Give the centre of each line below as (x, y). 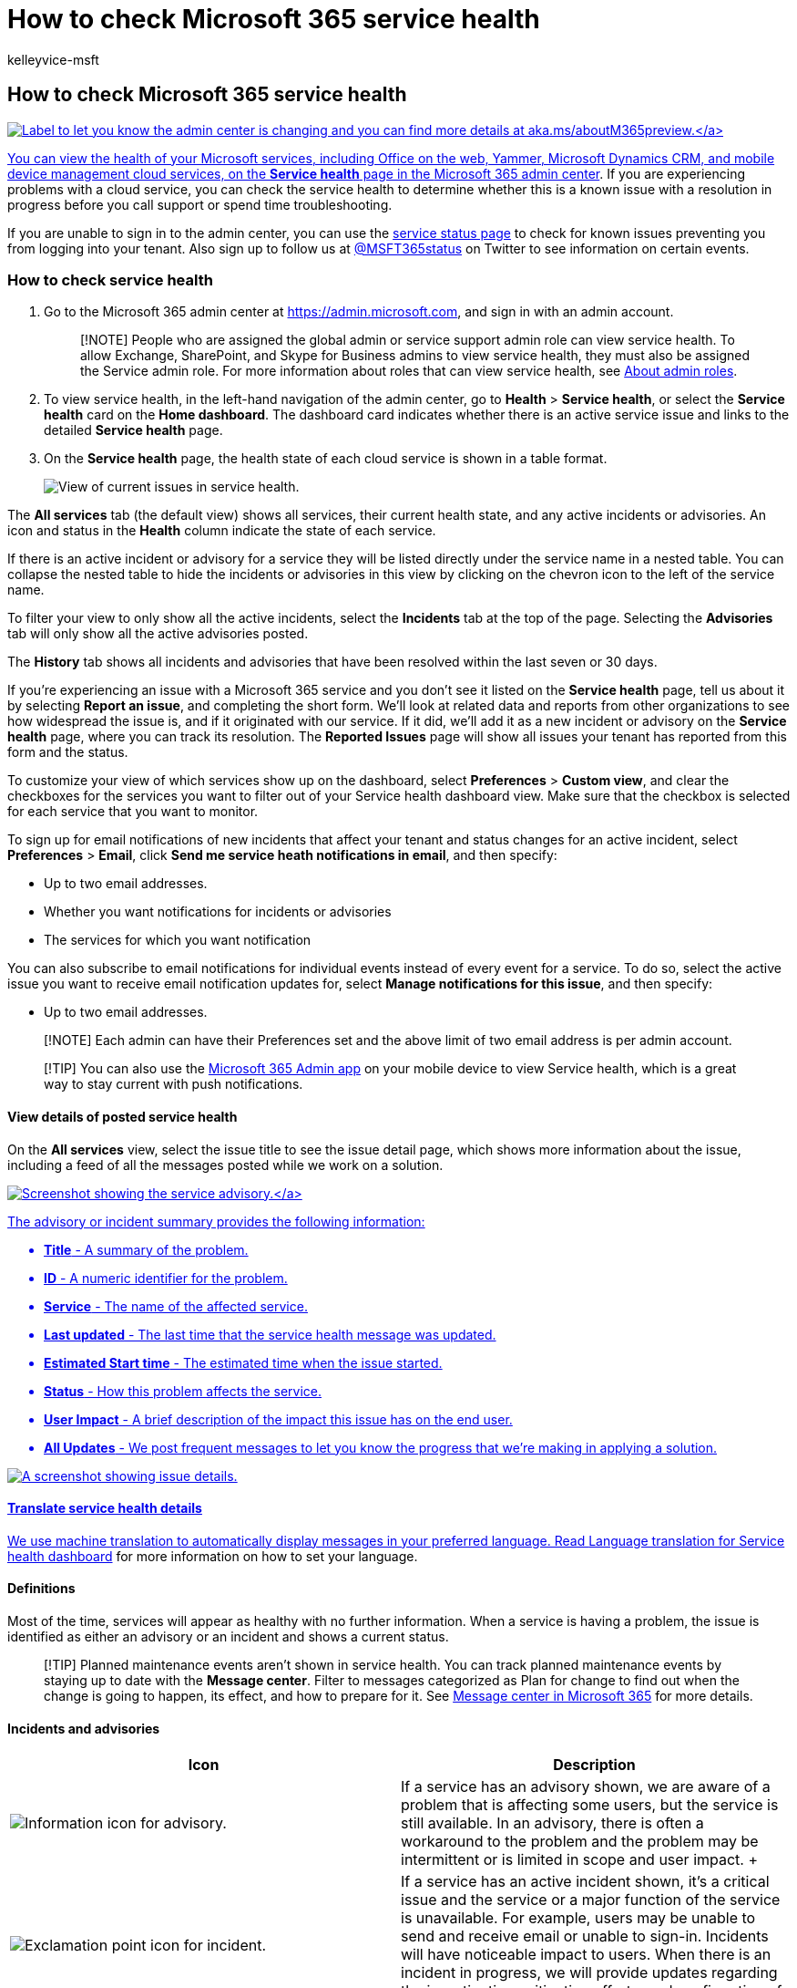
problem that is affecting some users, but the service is (590, 1805)
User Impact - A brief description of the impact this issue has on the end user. (278, 1419)
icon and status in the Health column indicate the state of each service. (222, 531)
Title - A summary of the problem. (146, 1249)
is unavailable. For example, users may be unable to (578, 1918)
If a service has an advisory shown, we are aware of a (586, 1787)
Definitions (41, 1589)
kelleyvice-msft (53, 59)
